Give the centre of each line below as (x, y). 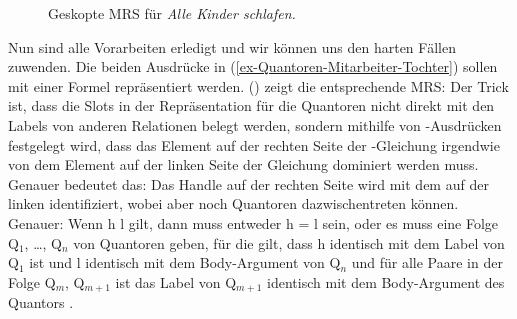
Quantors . (41, 302)
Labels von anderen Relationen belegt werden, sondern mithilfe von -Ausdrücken (255, 124)
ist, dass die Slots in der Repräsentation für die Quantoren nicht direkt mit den (251, 105)
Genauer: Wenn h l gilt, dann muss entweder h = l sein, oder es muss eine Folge (253, 222)
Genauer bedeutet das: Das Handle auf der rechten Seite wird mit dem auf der (248, 183)
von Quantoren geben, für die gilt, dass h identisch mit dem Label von (289, 242)
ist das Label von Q (176, 281)
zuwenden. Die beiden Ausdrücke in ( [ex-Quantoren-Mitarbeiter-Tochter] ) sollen (253, 66)
